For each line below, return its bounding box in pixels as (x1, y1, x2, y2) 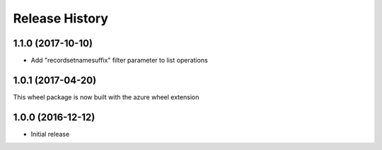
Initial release (30, 130, 70, 138)
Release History (13, 11, 109, 26)
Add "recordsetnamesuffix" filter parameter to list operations (30, 56, 208, 65)
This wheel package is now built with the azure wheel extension (13, 92, 199, 101)
